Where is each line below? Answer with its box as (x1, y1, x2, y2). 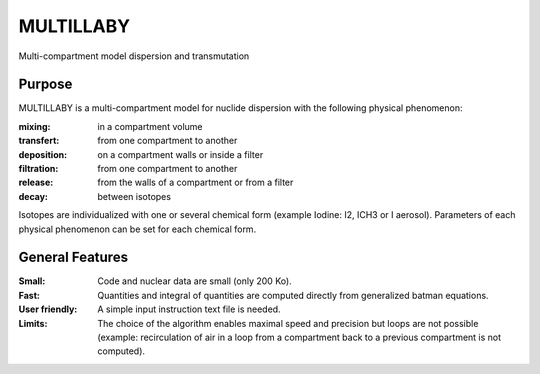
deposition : (18, 148, 68, 160)
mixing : (18, 120, 51, 132)
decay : (18, 190, 49, 202)
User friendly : (18, 303, 78, 315)
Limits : (18, 317, 48, 329)
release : (18, 176, 54, 189)
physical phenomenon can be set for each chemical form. (18, 223, 257, 235)
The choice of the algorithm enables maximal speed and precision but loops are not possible (97, 317, 479, 329)
